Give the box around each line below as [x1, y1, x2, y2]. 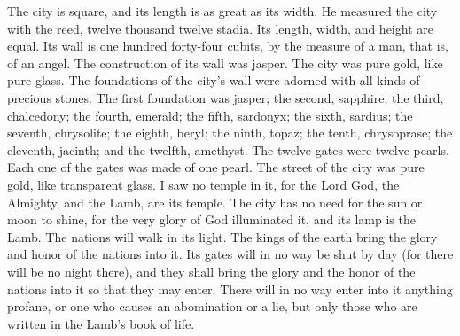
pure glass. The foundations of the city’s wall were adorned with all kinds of [7, 71, 420, 90]
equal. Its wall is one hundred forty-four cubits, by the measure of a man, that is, [7, 36, 448, 55]
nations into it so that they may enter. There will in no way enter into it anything [7, 279, 453, 298]
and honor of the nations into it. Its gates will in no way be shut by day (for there [7, 245, 454, 263]
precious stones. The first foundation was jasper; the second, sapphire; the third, [7, 88, 444, 106]
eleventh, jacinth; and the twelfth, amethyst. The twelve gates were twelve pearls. [7, 140, 449, 159]
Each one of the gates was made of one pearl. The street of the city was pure [7, 158, 425, 176]
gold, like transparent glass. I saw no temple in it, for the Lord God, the [7, 175, 400, 193]
